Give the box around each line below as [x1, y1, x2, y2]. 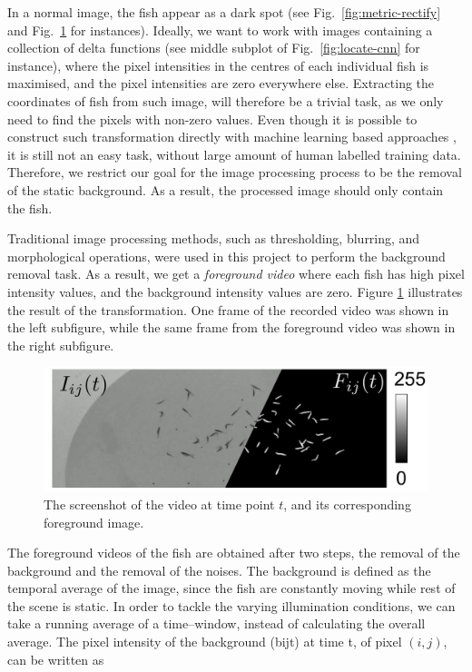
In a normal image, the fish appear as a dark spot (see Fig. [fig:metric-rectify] [7, 3, 441, 21]
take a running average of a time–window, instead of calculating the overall [7, 614, 426, 633]
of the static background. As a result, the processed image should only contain [7, 180, 444, 199]
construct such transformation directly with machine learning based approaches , [7, 127, 457, 146]
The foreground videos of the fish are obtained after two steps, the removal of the [7, 543, 460, 562]
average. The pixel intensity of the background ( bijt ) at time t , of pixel [7, 632, 402, 651]
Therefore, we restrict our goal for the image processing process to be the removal [7, 163, 462, 182]
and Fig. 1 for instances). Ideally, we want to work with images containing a [7, 20, 433, 39]
